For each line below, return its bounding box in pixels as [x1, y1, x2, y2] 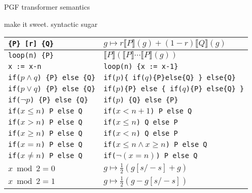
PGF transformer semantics [4, 2, 90, 12]
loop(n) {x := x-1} [103, 62, 178, 71]
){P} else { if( [120, 85, 183, 93]
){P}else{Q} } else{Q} [149, 73, 236, 82]
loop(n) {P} [8, 51, 54, 60]
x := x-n [8, 62, 42, 71]
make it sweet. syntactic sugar [4, 18, 98, 29]
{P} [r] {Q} [8, 40, 54, 48]
